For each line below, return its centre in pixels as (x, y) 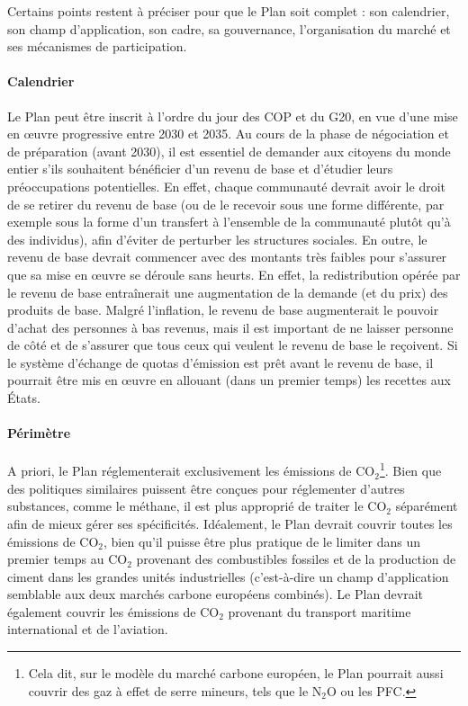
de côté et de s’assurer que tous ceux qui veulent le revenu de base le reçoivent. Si (233, 345)
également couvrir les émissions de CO (113, 611)
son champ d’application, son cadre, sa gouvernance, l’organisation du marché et (229, 28)
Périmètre (39, 433)
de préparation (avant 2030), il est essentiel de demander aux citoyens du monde (229, 151)
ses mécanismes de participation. (97, 46)
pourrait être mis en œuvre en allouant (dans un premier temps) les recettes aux (229, 380)
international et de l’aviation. (88, 629)
